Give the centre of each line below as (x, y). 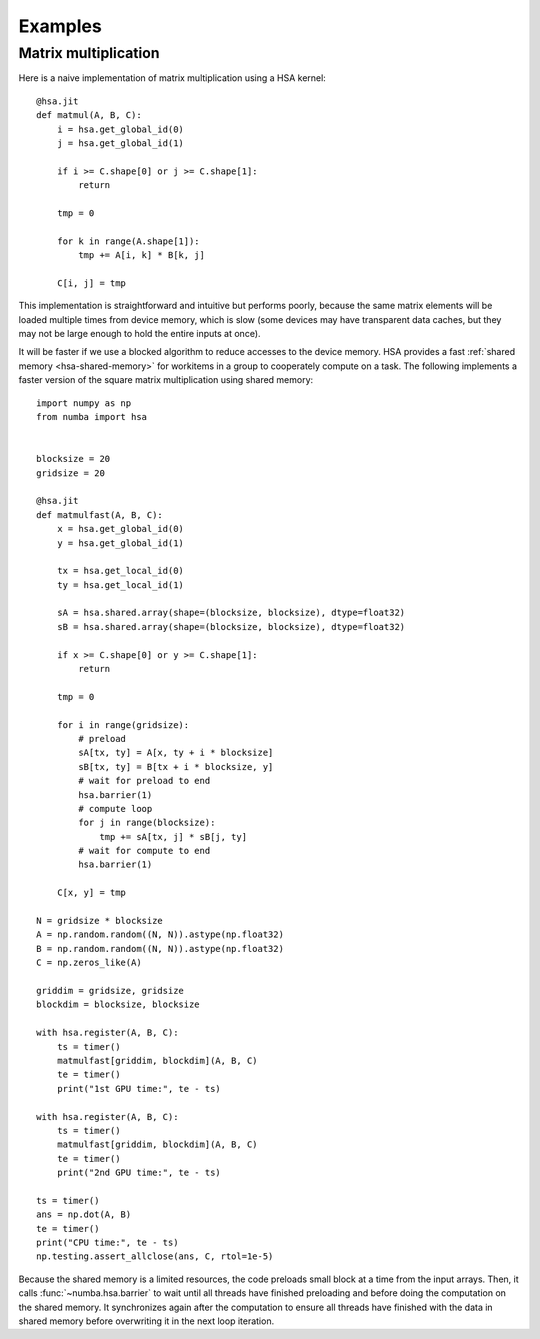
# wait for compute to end (144, 851)
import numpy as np (84, 403)
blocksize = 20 (73, 459)
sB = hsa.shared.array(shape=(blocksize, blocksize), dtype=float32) (231, 626)
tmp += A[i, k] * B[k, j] (141, 255)
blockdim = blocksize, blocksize (118, 1004)
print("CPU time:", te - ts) (107, 1243)
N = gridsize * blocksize (100, 921)
